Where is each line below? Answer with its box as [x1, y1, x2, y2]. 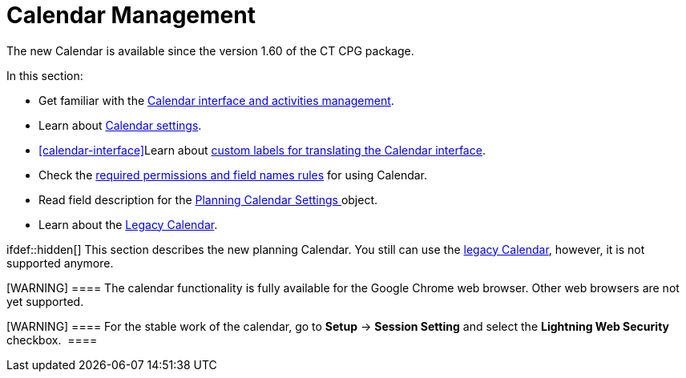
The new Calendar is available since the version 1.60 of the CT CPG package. [6, 43, 414, 58]
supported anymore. [6, 255, 114, 270]
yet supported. [6, 294, 84, 308]
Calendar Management [6, 2, 256, 29]
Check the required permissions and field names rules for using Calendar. [38, 167, 428, 182]
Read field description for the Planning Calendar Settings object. [38, 192, 378, 207]
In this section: [6, 68, 83, 82]
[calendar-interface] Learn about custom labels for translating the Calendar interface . [38, 143, 486, 157]
